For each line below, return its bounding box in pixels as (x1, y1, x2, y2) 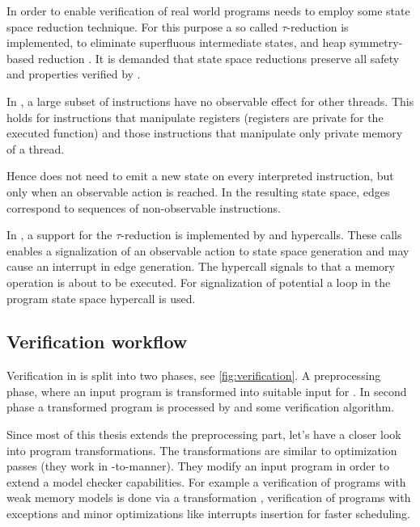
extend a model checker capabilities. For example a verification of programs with (6, 473, 406, 490)
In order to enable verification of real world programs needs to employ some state (6, 2, 410, 19)
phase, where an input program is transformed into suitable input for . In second (6, 382, 407, 399)
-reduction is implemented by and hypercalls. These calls (121, 226, 402, 243)
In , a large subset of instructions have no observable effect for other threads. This (6, 92, 414, 109)
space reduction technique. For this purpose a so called (6, 18, 278, 35)
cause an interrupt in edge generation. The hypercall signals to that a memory (6, 258, 395, 275)
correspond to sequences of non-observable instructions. (6, 199, 281, 216)
